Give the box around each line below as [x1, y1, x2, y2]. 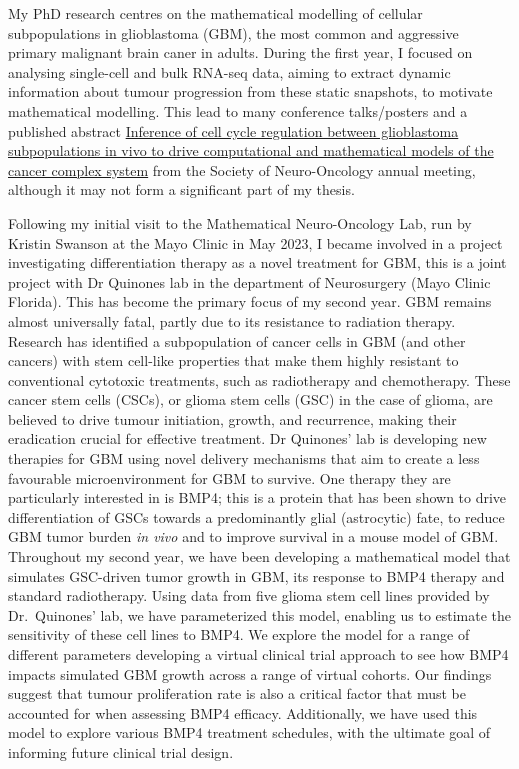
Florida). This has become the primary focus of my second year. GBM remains [8, 291, 492, 312]
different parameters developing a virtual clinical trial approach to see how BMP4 [8, 644, 509, 664]
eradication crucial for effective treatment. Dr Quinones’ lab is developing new [8, 428, 487, 449]
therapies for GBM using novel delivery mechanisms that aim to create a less [8, 448, 480, 469]
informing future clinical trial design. [8, 741, 234, 762]
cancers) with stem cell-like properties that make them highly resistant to [8, 350, 459, 371]
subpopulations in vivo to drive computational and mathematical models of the [8, 140, 494, 161]
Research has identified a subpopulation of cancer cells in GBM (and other [8, 330, 466, 351]
